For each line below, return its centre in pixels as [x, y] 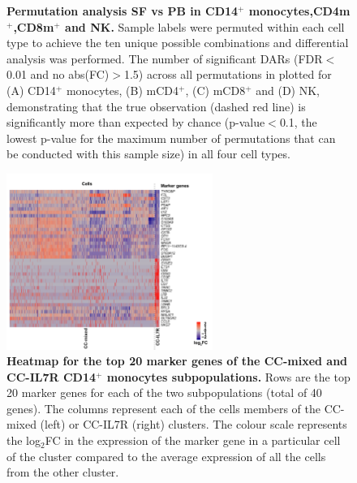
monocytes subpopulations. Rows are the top [228, 376]
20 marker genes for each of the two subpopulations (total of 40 [164, 392]
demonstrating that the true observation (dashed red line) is [156, 106]
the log [24, 440]
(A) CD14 [31, 90]
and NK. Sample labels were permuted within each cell [205, 26]
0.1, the [298, 122]
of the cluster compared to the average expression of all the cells [166, 456]
